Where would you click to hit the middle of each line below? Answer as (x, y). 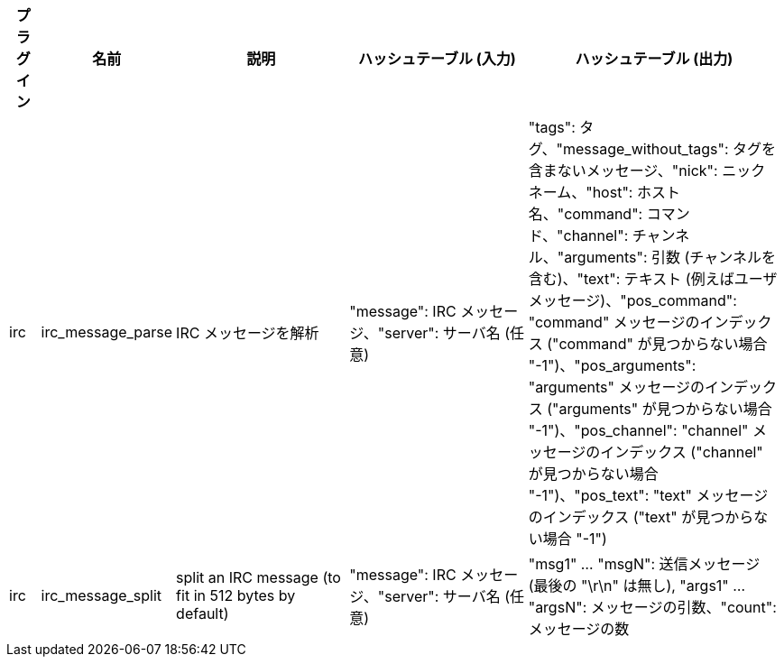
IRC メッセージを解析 (248, 333)
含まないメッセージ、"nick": (623, 171)
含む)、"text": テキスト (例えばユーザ (653, 279)
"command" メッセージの (614, 322)
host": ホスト (636, 192)
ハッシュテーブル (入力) (437, 59)
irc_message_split (101, 595)
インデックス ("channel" (682, 452)
